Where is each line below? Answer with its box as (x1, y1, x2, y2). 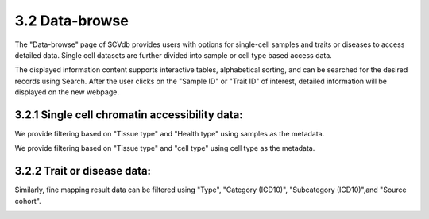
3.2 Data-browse (14, 12, 129, 29)
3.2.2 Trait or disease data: (14, 164, 151, 178)
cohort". (14, 196, 41, 206)
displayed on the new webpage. (14, 87, 119, 97)
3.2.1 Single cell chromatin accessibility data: (14, 108, 243, 121)
